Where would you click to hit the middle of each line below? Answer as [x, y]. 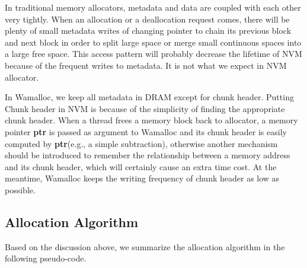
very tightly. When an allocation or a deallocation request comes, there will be [147, 19]
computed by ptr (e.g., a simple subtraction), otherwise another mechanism [141, 143]
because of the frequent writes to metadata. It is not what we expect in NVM [146, 65]
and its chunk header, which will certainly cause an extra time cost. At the [141, 166]
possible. [20, 189]
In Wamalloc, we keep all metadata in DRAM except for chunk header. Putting [149, 97]
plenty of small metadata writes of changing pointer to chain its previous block [148, 31]
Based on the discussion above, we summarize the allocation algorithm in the [145, 246]
